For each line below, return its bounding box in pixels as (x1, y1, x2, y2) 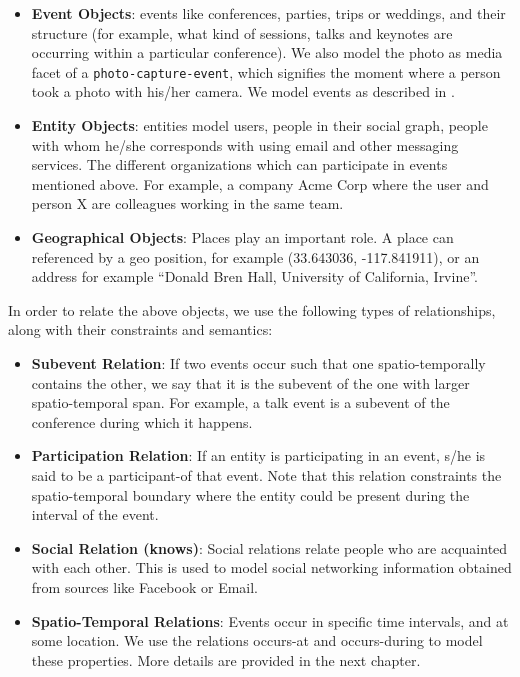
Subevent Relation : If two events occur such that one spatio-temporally (31, 352, 486, 373)
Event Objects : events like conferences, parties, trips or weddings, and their (31, 3, 506, 23)
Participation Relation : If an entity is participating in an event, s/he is (31, 445, 486, 466)
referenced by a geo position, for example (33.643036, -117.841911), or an (31, 246, 480, 267)
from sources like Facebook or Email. (31, 576, 259, 597)
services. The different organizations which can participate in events (31, 154, 448, 175)
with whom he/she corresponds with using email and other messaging (31, 134, 459, 155)
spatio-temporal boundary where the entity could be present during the (31, 484, 470, 505)
